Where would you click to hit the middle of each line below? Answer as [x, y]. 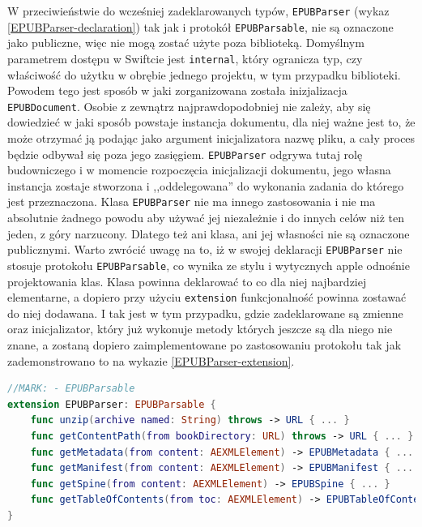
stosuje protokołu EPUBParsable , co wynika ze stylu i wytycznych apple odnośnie [209, 265]
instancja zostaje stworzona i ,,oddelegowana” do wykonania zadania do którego [206, 185]
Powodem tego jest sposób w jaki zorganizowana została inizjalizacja [177, 90]
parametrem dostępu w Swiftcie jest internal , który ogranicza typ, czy [185, 58]
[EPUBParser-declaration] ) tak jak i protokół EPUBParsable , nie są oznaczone [200, 26]
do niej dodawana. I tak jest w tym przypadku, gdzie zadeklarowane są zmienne [205, 313]
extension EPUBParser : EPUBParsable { [112, 404]
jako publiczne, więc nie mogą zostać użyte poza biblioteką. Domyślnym [186, 43]
